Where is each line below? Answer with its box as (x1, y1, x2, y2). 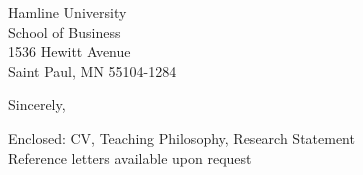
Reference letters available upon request (8, 147, 252, 168)
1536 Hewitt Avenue (8, 41, 131, 62)
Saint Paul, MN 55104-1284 (8, 60, 177, 81)
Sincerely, (8, 94, 66, 115)
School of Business (8, 21, 121, 42)
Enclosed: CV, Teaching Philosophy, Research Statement (8, 127, 355, 148)
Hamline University (8, 2, 127, 22)
